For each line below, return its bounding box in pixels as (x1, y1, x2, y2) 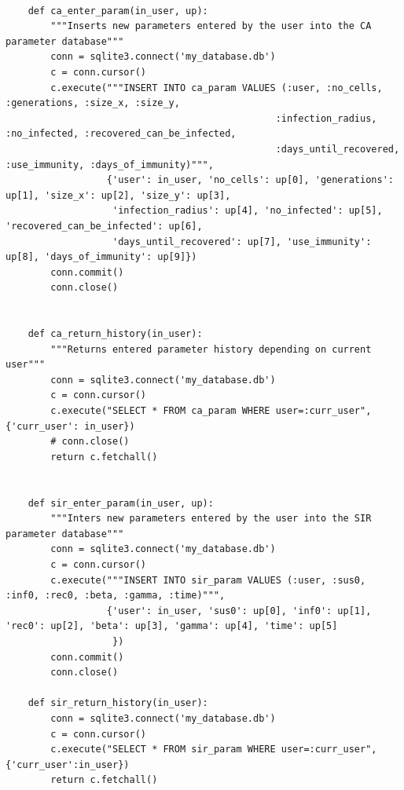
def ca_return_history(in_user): (28, 328, 203, 340)
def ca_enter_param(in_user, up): (28, 5, 208, 16)
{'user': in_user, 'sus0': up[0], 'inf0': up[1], (106, 605, 372, 616)
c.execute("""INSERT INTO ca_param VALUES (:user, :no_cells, (50, 82, 383, 93)
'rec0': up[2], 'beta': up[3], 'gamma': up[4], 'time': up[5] (6, 620, 338, 632)
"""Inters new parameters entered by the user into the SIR (50, 513, 372, 525)
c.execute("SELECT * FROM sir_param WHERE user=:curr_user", (50, 744, 377, 755)
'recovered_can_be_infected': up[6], (6, 220, 203, 232)
